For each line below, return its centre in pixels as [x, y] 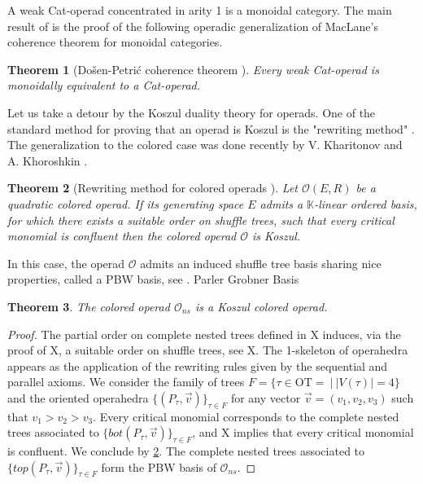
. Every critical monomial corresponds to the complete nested [246, 416]
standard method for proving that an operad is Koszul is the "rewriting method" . [211, 128]
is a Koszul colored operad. [261, 306]
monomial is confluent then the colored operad [122, 236]
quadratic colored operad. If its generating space [126, 203]
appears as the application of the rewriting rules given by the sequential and [198, 365]
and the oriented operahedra [78, 397]
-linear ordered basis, [366, 203]
